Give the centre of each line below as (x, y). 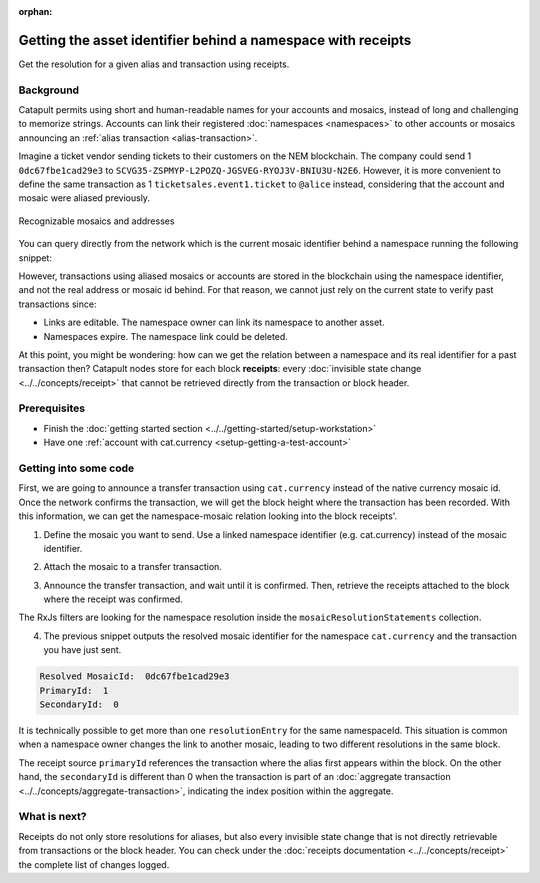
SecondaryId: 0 (79, 704)
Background (49, 90)
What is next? (52, 817)
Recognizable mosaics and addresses (96, 221)
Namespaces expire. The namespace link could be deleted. (166, 336)
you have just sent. (82, 650)
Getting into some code (76, 468)
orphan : (35, 11)
